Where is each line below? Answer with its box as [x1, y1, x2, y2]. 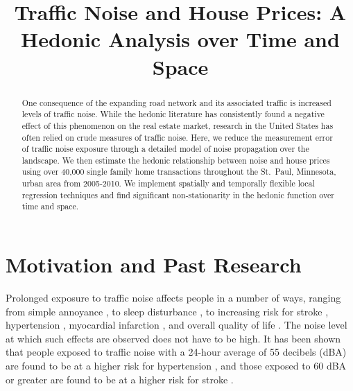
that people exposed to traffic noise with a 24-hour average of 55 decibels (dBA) [6, 345, 347, 359]
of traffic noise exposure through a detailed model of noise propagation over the [21, 143, 309, 155]
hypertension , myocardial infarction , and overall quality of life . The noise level [6, 318, 347, 332]
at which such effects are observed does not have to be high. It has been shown [6, 331, 341, 345]
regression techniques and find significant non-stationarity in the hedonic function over [21, 189, 334, 200]
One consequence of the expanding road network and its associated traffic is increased [21, 96, 332, 108]
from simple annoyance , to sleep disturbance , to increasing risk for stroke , [6, 304, 329, 318]
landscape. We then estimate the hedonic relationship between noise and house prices [21, 154, 330, 166]
